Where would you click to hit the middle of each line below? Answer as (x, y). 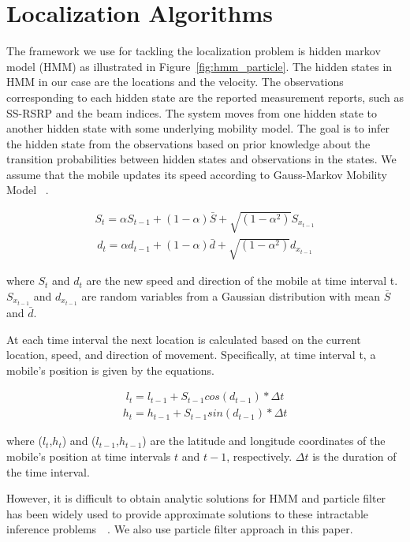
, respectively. (259, 456)
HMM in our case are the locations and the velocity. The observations (175, 82)
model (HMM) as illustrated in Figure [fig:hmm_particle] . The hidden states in (199, 66)
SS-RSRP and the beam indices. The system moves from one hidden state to (192, 112)
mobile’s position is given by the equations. (110, 370)
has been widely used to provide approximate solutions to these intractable (188, 513)
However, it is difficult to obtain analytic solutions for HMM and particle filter (196, 498)
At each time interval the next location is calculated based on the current (184, 339)
